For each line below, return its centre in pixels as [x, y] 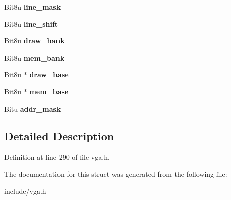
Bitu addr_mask [33, 108]
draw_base [49, 74]
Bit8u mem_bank [34, 57]
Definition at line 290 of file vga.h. [57, 157]
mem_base [49, 91]
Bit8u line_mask [33, 7]
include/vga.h [25, 191]
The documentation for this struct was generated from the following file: [116, 173]
